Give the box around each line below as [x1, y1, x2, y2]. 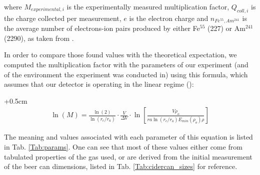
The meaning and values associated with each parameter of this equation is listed [4, 132, 253, 142]
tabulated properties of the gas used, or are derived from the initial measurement [4, 151, 252, 162]
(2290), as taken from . [4, 32, 74, 43]
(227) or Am [207, 23, 245, 33]
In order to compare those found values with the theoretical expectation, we [4, 49, 237, 60]
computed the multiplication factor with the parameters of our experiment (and [4, 59, 248, 70]
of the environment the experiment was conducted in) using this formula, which [4, 69, 248, 79]
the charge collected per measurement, [4, 12, 121, 23]
